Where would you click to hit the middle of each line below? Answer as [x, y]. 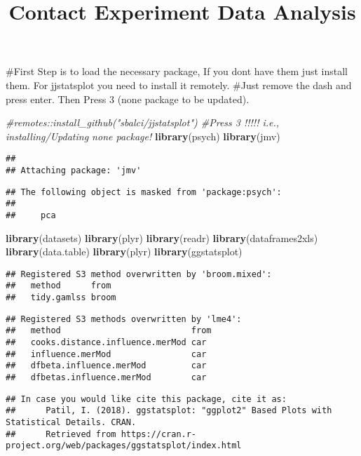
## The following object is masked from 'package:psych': [144, 192]
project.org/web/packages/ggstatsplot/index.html [124, 446]
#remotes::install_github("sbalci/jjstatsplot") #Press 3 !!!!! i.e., [143, 122]
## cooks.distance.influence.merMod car [106, 343]
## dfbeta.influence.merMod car [106, 366]
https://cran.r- [159, 434]
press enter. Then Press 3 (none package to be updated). [128, 99]
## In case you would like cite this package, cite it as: [146, 399]
